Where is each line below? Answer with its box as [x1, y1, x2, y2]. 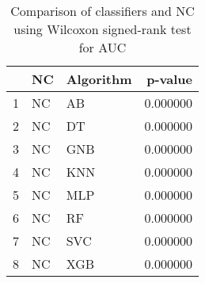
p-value [146, 70, 192, 88]
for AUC [78, 38, 127, 56]
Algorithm [66, 70, 132, 88]
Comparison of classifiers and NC [10, 2, 195, 20]
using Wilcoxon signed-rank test [13, 20, 192, 38]
